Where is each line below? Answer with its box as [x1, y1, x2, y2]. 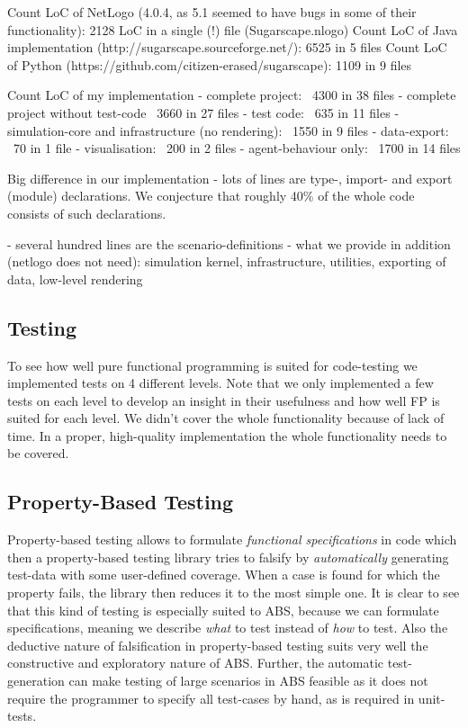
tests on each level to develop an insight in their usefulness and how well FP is [7, 391, 440, 409]
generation [7, 671, 65, 690]
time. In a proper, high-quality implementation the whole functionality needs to [7, 426, 447, 445]
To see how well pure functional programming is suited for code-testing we [7, 355, 418, 374]
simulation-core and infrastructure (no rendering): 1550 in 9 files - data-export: [7, 121, 449, 139]
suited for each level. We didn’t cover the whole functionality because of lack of [7, 409, 445, 427]
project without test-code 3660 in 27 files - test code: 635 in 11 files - [7, 103, 400, 121]
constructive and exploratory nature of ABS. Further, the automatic [7, 653, 384, 672]
